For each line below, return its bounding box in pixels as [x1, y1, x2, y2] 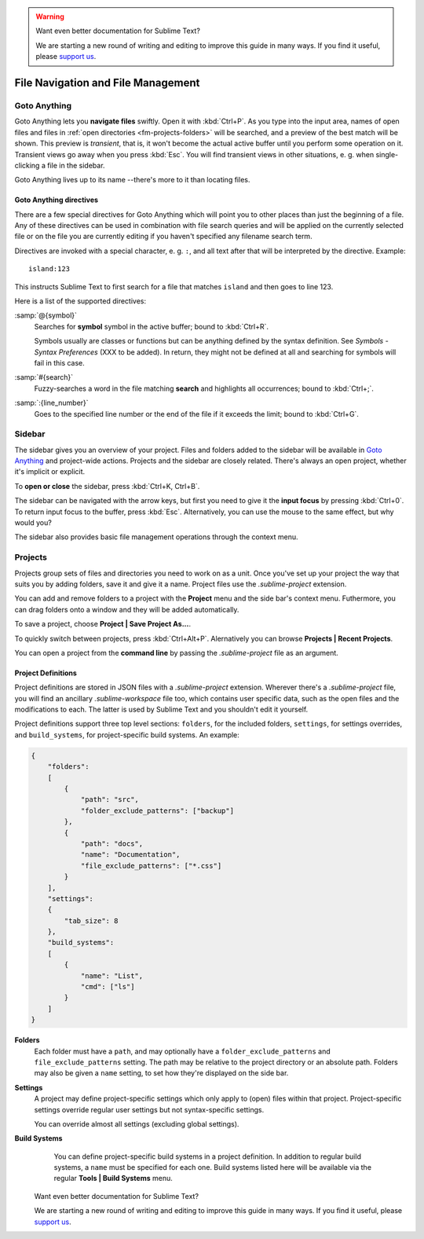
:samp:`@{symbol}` [14, 311, 78, 320]
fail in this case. [34, 358, 86, 367]
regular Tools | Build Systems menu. [53, 1174, 173, 1183]
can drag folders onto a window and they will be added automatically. [14, 605, 239, 614]
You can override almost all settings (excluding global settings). [34, 1119, 239, 1128]
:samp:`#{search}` [14, 373, 74, 382]
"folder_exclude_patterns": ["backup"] [80, 806, 235, 815]
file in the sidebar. [47, 160, 105, 170]
